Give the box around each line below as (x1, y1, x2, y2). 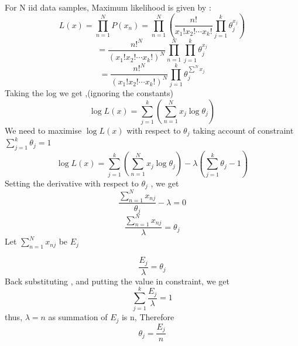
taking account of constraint (193, 124, 294, 136)
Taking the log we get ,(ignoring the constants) (5, 86, 173, 99)
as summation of (48, 311, 108, 323)
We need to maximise (5, 124, 82, 136)
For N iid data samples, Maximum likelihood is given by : (5, 1, 211, 13)
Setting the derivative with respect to (5, 177, 139, 189)
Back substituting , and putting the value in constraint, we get (5, 274, 230, 287)
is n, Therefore (121, 311, 174, 323)
